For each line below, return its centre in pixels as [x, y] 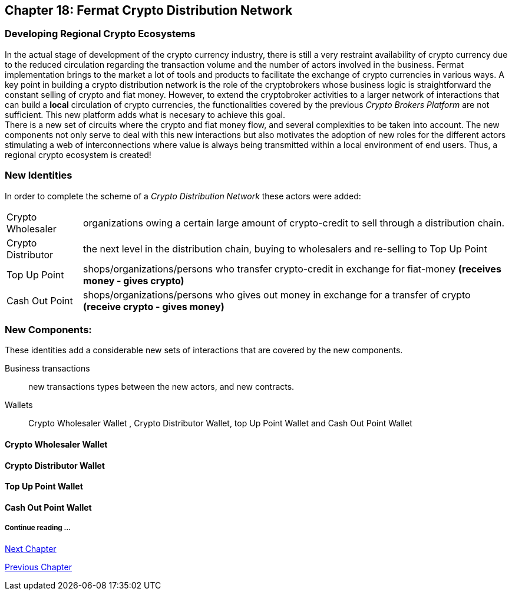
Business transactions [47, 369]
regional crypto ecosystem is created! [78, 154]
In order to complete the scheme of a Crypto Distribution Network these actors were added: [183, 196]
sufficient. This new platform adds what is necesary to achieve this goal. [145, 114]
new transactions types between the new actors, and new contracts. [161, 387]
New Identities [39, 175]
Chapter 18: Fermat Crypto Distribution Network [149, 10]
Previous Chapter [38, 567]
